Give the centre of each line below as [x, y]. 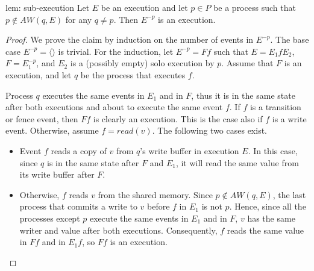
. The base [290, 39]
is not [212, 206]
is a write [289, 118]
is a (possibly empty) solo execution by [142, 63]
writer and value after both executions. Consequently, [118, 230]
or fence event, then [42, 118]
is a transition [275, 107]
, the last [289, 194]
